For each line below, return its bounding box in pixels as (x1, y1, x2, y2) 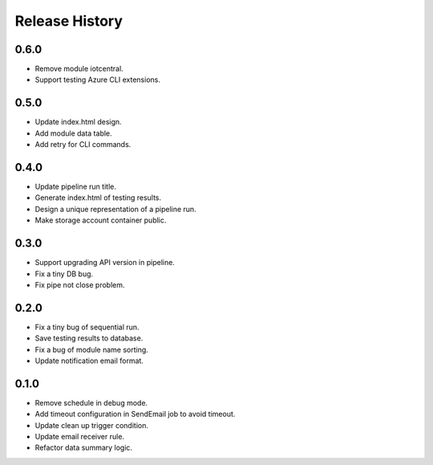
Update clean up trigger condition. (34, 420, 148, 430)
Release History (14, 12, 123, 30)
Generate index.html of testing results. (34, 193, 162, 202)
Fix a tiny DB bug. (34, 269, 94, 279)
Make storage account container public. (34, 215, 167, 225)
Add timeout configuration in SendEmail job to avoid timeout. (34, 410, 236, 419)
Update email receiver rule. (34, 432, 124, 442)
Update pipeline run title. (34, 182, 116, 192)
